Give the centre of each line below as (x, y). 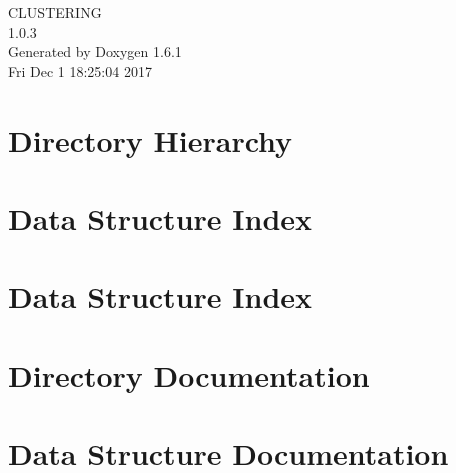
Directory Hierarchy (150, 139)
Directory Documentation (189, 374)
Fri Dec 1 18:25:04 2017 (80, 70)
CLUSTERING (55, 12)
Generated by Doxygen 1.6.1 (95, 51)
